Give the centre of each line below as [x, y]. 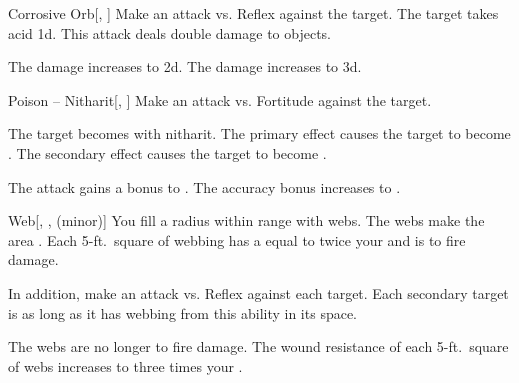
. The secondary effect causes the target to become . [167, 152]
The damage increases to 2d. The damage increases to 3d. [185, 66]
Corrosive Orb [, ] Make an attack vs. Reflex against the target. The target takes [253, 13]
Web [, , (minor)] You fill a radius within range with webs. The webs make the [246, 220]
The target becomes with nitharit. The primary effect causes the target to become [259, 133]
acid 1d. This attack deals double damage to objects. [169, 32]
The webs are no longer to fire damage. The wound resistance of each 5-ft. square [258, 346]
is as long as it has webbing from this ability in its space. [183, 312]
